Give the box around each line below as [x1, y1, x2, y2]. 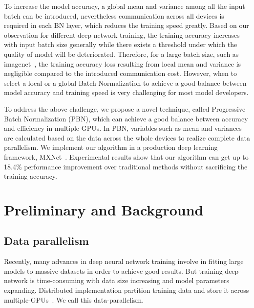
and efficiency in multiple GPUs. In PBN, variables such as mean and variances [4, 123, 242, 133]
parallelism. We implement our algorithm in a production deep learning [4, 142, 218, 152]
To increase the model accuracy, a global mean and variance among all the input [4, 1, 245, 11]
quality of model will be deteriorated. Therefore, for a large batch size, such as [4, 48, 239, 59]
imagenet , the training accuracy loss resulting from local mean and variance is [4, 58, 241, 69]
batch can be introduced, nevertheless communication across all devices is [4, 10, 224, 21]
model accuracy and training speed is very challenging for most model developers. [4, 87, 249, 97]
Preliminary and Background [4, 199, 204, 219]
